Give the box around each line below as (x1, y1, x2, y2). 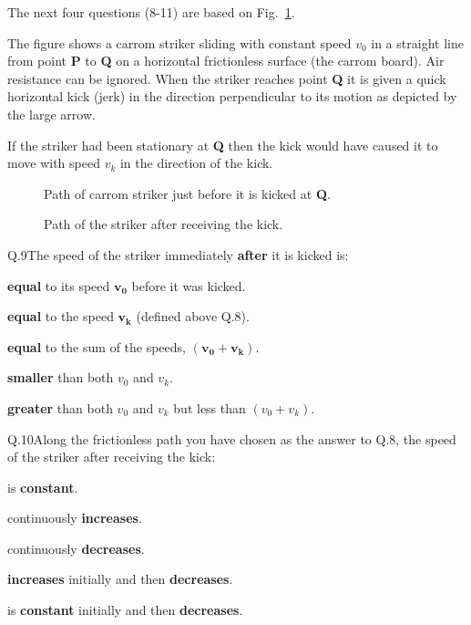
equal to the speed (7, 307, 114, 326)
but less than (173, 398, 246, 417)
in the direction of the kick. (119, 153, 273, 172)
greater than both (7, 398, 113, 417)
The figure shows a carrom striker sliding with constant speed (7, 33, 352, 52)
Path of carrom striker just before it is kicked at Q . (44, 183, 331, 203)
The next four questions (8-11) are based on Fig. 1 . (7, 3, 295, 21)
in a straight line (371, 33, 464, 52)
